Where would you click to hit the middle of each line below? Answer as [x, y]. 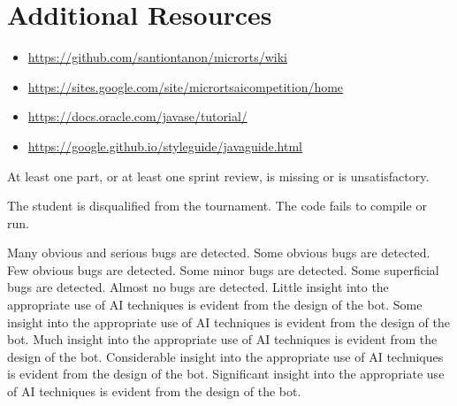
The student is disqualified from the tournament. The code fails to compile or [217, 206]
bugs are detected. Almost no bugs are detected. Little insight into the [198, 287]
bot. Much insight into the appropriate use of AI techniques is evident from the [222, 339]
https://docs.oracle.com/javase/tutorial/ [137, 116]
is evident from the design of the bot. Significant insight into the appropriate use [226, 374]
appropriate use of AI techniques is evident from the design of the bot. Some [215, 305]
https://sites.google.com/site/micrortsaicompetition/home [186, 86]
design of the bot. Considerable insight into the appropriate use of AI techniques [225, 356]
